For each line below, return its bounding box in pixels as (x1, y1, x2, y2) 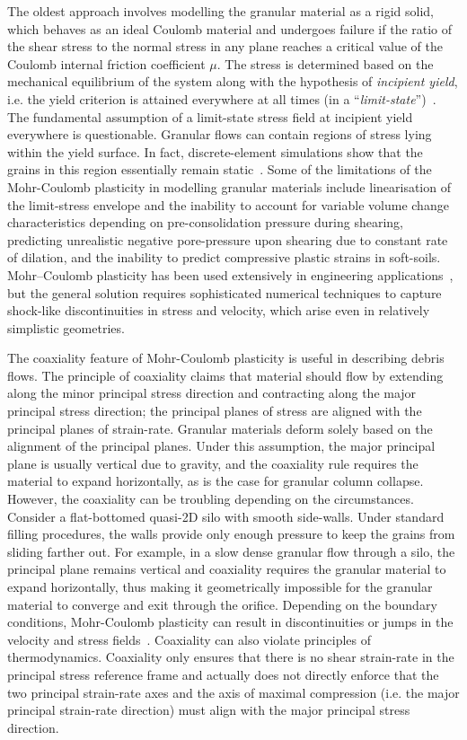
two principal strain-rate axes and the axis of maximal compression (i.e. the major (7, 683, 460, 701)
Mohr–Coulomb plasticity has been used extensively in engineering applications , (7, 265, 454, 284)
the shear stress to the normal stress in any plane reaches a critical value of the (7, 37, 443, 56)
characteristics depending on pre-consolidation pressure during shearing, (7, 213, 403, 232)
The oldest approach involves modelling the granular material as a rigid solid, (7, 2, 434, 20)
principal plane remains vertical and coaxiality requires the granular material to (7, 559, 446, 578)
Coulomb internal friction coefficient (7, 54, 206, 73)
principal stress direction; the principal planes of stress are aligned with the (7, 401, 422, 420)
